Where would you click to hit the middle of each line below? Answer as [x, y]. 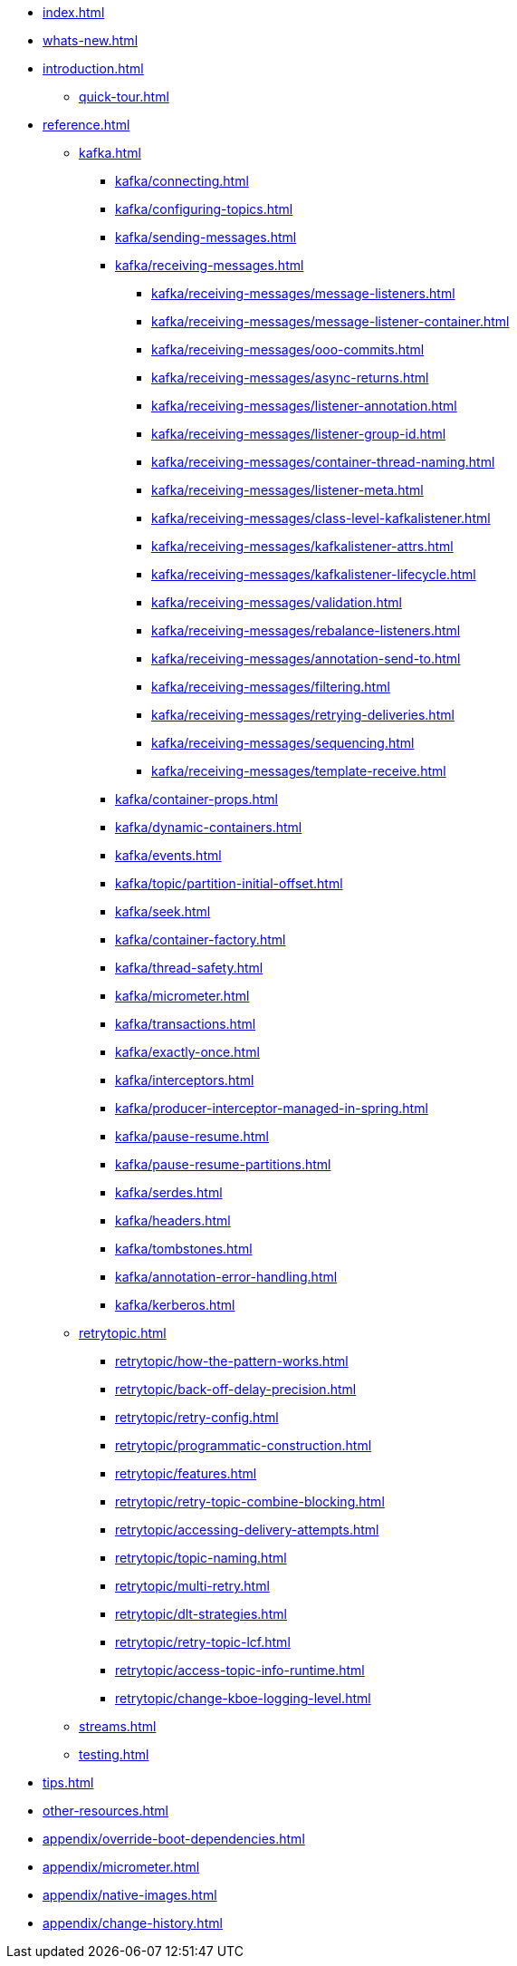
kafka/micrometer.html [182, 996]
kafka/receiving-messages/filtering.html [271, 687]
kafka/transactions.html [186, 1024]
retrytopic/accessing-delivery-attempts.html [247, 1530]
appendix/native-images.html [130, 1895]
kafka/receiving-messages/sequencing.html [283, 743]
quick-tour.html [124, 97]
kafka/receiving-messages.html [210, 265]
